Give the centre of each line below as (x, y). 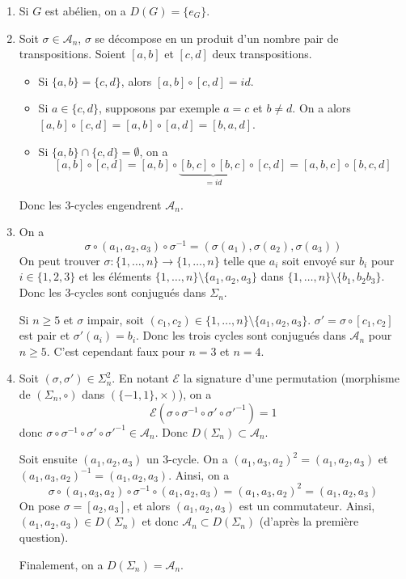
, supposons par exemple (159, 108)
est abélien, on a (85, 11)
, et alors (148, 505)
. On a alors (321, 108)
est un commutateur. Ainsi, (307, 505)
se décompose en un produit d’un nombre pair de (217, 38)
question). (44, 537)
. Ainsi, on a (199, 474)
